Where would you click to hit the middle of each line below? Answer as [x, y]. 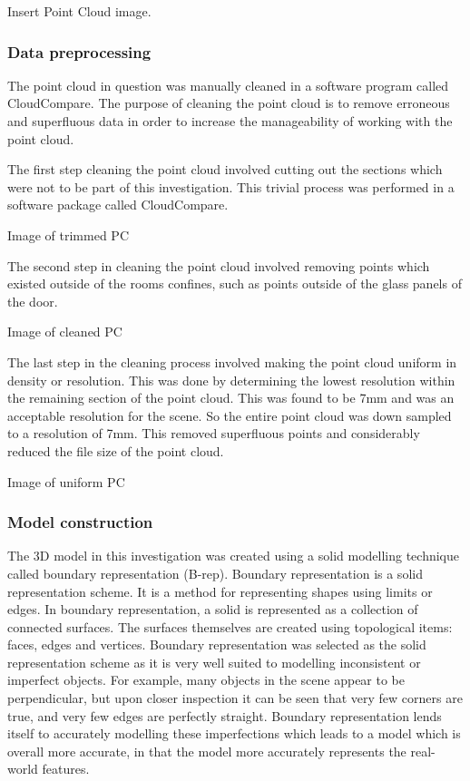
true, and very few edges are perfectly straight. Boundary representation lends [225, 715]
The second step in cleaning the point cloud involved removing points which [219, 265]
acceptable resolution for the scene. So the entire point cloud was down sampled [230, 415]
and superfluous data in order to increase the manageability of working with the [230, 121]
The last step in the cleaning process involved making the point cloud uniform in [232, 361]
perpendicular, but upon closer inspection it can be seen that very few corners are [235, 698]
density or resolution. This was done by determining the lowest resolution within [231, 380]
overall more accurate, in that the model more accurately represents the [207, 751]
